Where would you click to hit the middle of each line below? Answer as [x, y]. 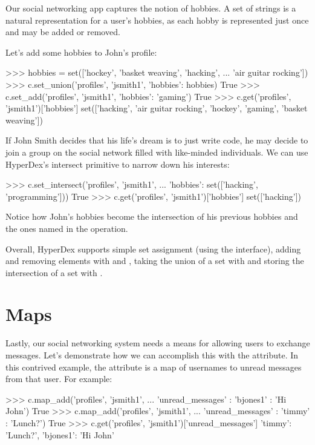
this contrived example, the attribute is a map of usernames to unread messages [154, 367]
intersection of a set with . [54, 272]
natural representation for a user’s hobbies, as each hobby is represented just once [157, 20]
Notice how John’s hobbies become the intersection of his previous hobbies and [152, 216]
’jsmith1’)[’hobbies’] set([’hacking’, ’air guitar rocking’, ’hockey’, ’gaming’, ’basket [157, 108]
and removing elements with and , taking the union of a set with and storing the [155, 261]
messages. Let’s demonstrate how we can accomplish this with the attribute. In [152, 355]
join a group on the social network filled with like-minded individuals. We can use [157, 152]
